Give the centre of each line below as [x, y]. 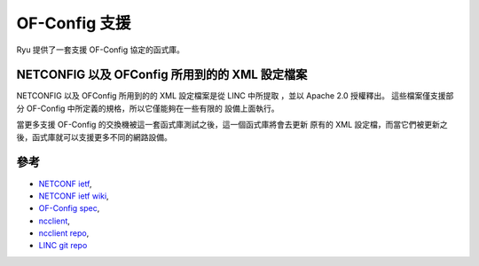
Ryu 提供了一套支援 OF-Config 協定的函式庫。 [101, 50]
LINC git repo [63, 246]
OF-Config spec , [69, 208]
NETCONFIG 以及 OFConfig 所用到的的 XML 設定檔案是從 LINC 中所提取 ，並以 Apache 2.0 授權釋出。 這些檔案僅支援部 [235, 96]
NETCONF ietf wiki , [74, 196]
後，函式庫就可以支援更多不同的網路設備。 [94, 137]
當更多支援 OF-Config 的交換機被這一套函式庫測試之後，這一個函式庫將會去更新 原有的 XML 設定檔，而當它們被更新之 [232, 125]
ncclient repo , [64, 233]
